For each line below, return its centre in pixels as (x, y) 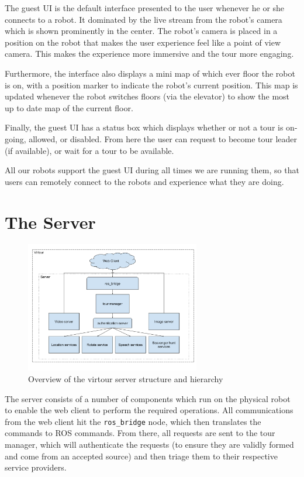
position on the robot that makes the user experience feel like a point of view (143, 42)
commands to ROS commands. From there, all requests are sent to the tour (140, 433)
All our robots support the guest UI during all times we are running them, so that (152, 170)
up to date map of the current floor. (69, 107)
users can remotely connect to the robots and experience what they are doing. (144, 181)
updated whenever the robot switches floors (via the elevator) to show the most (147, 96)
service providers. (36, 467)
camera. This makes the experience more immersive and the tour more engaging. (149, 54)
